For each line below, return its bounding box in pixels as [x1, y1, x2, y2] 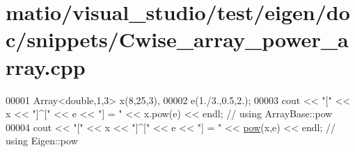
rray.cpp [6, 52, 86, 81]
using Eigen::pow [6, 133, 78, 148]
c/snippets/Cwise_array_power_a [6, 25, 349, 53]
